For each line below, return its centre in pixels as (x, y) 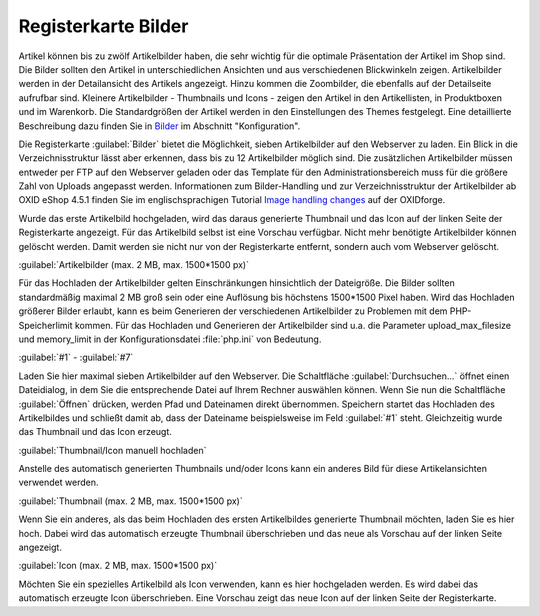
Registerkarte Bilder (103, 26)
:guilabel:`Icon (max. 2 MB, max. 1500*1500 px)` (118, 566)
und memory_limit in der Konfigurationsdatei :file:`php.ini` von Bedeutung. (170, 339)
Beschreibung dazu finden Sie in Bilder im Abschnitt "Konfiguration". (159, 126)
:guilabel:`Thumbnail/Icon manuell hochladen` (112, 450)
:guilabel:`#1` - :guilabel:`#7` (76, 357)
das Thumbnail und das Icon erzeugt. (95, 432)
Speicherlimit (46, 325)
